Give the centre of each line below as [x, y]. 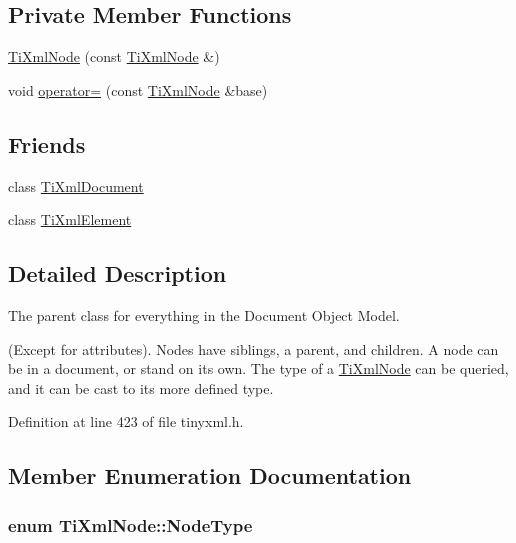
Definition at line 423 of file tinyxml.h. [126, 421]
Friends [47, 143]
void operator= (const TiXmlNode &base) [138, 89]
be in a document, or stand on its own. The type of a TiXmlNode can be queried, [258, 368]
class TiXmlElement [70, 219]
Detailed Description [117, 273]
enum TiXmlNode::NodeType [130, 524]
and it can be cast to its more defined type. [141, 387]
